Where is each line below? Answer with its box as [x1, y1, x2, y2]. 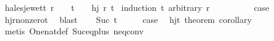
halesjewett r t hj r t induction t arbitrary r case [4, 1, 270, 13]
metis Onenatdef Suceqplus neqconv [4, 25, 144, 37]
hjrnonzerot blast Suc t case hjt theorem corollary [4, 13, 252, 25]
